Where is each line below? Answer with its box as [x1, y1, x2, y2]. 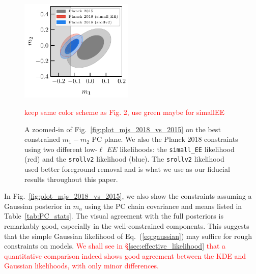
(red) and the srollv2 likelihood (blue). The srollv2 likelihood [24, 154, 224, 164]
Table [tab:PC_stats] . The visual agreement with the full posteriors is [4, 210, 223, 221]
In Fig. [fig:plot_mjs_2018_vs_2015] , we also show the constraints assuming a [4, 191, 252, 201]
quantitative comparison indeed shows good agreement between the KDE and [4, 250, 246, 261]
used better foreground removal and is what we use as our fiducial [24, 164, 230, 174]
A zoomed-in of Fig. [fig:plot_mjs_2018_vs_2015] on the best [24, 124, 221, 134]
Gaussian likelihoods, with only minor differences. [4, 260, 159, 271]
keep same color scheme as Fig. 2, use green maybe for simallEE [24, 106, 225, 117]
